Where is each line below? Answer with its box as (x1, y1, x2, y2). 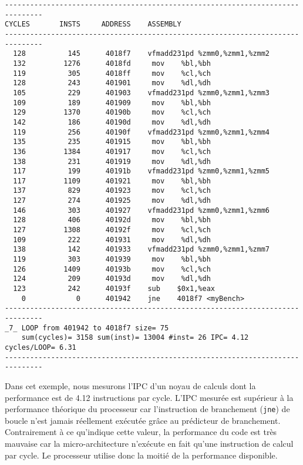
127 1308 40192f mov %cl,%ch (13, 226, 211, 235)
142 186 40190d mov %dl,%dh (13, 118, 211, 126)
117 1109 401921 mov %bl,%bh (13, 176, 211, 185)
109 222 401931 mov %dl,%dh (13, 235, 211, 244)
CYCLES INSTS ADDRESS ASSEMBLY (5, 20, 181, 29)
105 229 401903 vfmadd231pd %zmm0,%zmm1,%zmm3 (13, 88, 270, 97)
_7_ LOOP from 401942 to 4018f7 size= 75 (5, 323, 169, 332)
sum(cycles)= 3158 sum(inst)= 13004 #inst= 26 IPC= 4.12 (21, 333, 249, 342)
